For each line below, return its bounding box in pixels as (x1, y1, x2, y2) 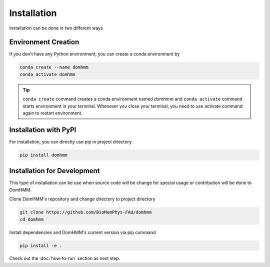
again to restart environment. (22, 110, 82, 116)
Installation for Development (9, 166, 100, 175)
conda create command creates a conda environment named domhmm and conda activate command (22, 96, 242, 102)
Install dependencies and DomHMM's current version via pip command (9, 229, 156, 235)
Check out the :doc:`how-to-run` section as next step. (9, 255, 120, 261)
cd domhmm (19, 216, 44, 222)
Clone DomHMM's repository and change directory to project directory (9, 196, 155, 202)
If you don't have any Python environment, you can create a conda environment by (9, 51, 180, 57)
